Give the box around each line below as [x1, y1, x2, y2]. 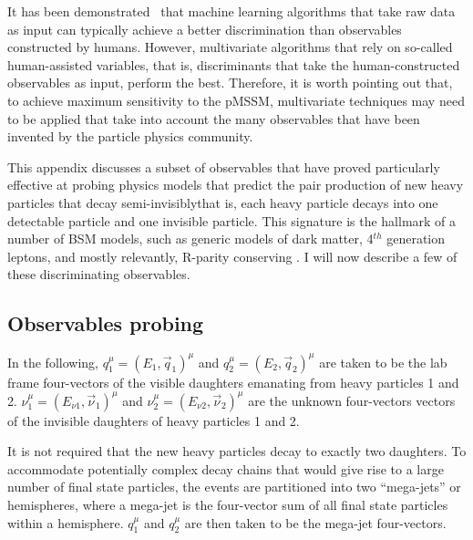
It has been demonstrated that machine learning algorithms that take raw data [7, 2, 456, 20]
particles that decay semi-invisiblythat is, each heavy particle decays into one [7, 192, 438, 212]
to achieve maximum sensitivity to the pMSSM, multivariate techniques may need [7, 90, 465, 109]
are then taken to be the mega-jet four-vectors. [184, 513, 447, 532]
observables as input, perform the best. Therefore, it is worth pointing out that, [7, 73, 453, 92]
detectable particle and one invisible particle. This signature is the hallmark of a [7, 211, 457, 230]
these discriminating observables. [7, 265, 190, 284]
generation [386, 229, 446, 248]
